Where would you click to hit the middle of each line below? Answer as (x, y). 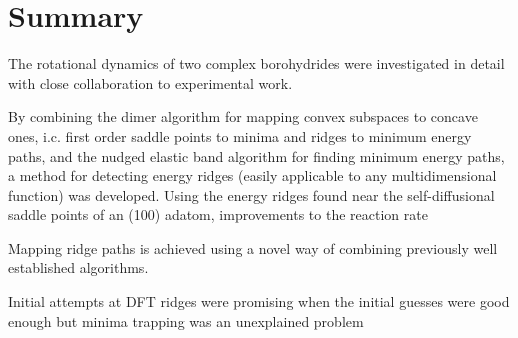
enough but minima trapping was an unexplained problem (186, 320)
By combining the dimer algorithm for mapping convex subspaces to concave (243, 116)
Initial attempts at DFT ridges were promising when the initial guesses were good (259, 301)
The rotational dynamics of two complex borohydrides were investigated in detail (256, 63)
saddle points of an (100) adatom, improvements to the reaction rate (218, 214)
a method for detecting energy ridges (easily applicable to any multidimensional (252, 175)
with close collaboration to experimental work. (150, 82)
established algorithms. (78, 267)
